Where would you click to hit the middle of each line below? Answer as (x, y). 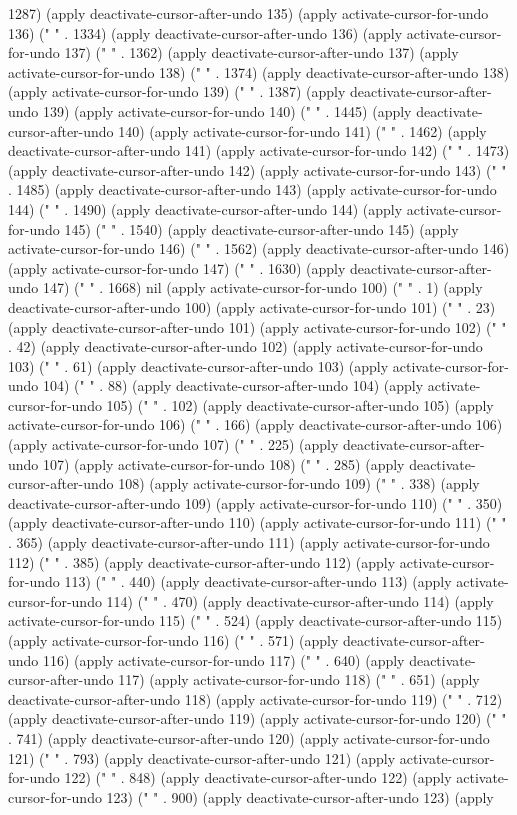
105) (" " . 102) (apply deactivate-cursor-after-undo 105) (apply (300, 404)
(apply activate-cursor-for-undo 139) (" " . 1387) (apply (177, 91)
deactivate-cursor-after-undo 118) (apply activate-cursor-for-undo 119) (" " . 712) (255, 698)
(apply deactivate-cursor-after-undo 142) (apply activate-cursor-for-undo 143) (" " (257, 169)
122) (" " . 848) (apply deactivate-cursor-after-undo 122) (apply (258, 777)
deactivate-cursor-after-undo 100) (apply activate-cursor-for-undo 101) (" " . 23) (252, 306)
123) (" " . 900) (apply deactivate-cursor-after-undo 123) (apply (300, 796)
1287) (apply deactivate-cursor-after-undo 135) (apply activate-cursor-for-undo (248, 13)
